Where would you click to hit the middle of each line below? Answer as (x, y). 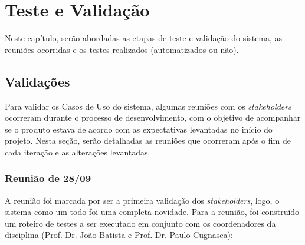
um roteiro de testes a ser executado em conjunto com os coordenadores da (140, 223)
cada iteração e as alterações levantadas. (78, 152)
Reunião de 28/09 (48, 178)
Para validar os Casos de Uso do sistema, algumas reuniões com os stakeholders (148, 106)
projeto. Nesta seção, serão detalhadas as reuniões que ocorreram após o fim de (148, 140)
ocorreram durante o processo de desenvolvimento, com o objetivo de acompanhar (153, 117)
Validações (37, 81)
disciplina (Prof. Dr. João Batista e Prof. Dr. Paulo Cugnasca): (119, 235)
